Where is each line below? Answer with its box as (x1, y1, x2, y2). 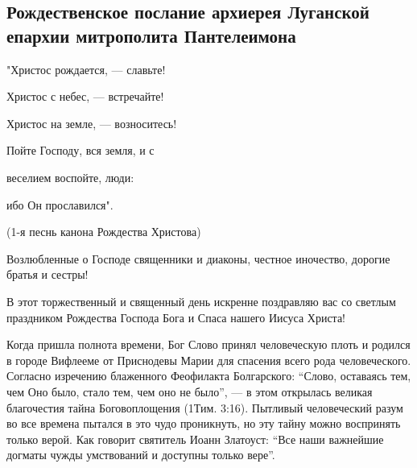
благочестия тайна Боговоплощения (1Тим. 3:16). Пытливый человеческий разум (6, 399, 403, 416)
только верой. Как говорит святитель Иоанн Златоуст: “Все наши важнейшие (6, 430, 384, 447)
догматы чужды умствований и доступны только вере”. (6, 446, 275, 463)
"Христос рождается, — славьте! (6, 60, 166, 77)
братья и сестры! (6, 266, 89, 283)
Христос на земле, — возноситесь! (6, 114, 177, 131)
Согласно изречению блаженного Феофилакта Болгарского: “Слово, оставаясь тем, (6, 367, 411, 384)
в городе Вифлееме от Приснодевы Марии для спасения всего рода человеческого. (6, 351, 411, 368)
